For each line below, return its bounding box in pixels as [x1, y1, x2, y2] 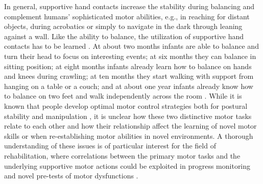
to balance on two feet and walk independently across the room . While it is [4, 90, 242, 101]
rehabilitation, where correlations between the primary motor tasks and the [4, 150, 241, 161]
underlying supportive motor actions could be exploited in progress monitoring [4, 160, 251, 171]
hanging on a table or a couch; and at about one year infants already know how [4, 80, 253, 91]
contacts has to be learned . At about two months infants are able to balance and [4, 41, 259, 51]
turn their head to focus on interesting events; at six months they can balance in [4, 50, 256, 61]
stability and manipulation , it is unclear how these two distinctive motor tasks [4, 110, 252, 121]
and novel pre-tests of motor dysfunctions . [4, 170, 138, 181]
